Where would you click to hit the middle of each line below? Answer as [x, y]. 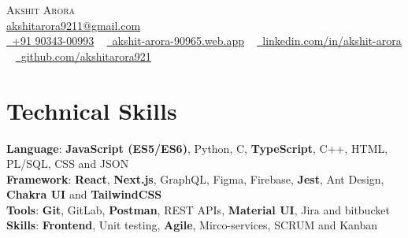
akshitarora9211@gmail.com [74, 25]
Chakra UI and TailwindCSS [84, 194]
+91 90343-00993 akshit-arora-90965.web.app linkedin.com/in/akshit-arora [207, 41]
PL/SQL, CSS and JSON [68, 164]
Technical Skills [92, 110]
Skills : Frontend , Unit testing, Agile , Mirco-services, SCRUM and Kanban [192, 225]
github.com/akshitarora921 [86, 56]
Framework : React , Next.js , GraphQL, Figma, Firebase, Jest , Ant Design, [195, 178]
